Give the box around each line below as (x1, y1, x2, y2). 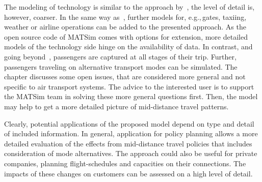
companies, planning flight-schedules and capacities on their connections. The (4, 158, 246, 168)
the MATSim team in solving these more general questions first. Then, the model (4, 91, 258, 102)
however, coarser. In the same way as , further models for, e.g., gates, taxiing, (4, 11, 247, 22)
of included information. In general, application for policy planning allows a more (4, 128, 258, 139)
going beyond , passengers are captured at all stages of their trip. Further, (4, 51, 237, 62)
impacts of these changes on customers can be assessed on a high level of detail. (4, 168, 253, 178)
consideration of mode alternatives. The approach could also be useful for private (4, 148, 257, 159)
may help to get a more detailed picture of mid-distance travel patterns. (4, 101, 229, 111)
